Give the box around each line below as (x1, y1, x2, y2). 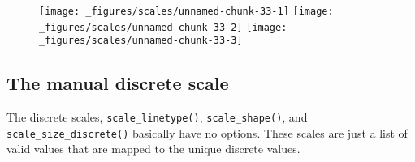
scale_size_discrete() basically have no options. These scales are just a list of (6, 124, 408, 141)
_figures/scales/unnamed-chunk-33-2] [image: (39, 21, 287, 33)
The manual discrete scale (6, 70, 229, 96)
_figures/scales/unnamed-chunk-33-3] (39, 35, 243, 47)
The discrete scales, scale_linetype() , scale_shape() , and (6, 109, 308, 126)
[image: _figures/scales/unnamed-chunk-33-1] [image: (39, 6, 334, 17)
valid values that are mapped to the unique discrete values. (6, 140, 300, 157)
